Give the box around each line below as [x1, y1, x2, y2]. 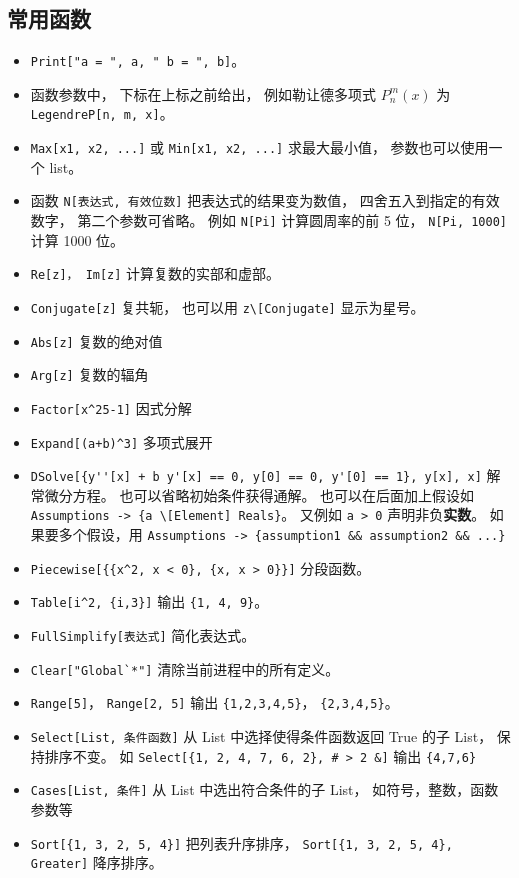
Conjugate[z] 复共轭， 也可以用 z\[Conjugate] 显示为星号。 [30, 296, 425, 317]
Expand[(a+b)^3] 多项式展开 [30, 431, 213, 452]
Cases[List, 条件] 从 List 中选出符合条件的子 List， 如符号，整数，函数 [30, 779, 499, 800]
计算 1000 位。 [30, 229, 125, 250]
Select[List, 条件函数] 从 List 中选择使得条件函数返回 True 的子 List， [30, 726, 493, 747]
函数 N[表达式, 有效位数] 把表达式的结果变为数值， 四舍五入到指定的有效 [30, 190, 500, 211]
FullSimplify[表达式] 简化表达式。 [30, 625, 256, 646]
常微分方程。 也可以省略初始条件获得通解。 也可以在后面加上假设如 [30, 484, 475, 505]
